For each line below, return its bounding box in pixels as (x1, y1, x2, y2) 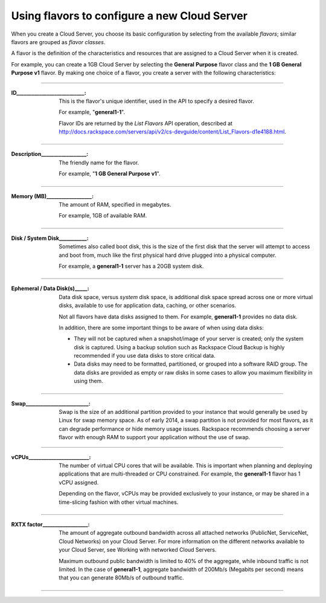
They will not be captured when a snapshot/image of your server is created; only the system (74, 335, 304, 343)
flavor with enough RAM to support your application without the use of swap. (59, 434, 251, 441)
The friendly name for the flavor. (59, 159, 139, 166)
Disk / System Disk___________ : (11, 234, 89, 242)
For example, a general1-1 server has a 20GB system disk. (59, 262, 204, 269)
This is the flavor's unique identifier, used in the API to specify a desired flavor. (59, 97, 255, 105)
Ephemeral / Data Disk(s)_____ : (11, 285, 90, 292)
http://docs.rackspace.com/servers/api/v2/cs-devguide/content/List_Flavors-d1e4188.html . (59, 128, 287, 135)
